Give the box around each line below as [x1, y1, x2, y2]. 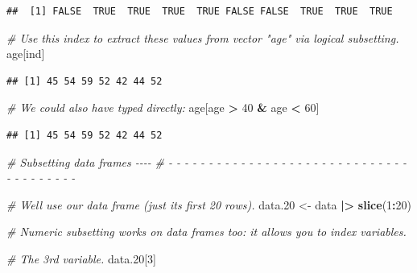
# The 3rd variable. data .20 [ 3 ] [6, 250, 156, 267]
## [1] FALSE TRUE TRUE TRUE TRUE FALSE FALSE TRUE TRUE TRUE [6, 6, 393, 17]
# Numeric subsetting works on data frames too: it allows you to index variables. [6, 223, 407, 240]
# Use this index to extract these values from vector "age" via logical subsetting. [6, 29, 399, 46]
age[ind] [6, 45, 45, 62]
